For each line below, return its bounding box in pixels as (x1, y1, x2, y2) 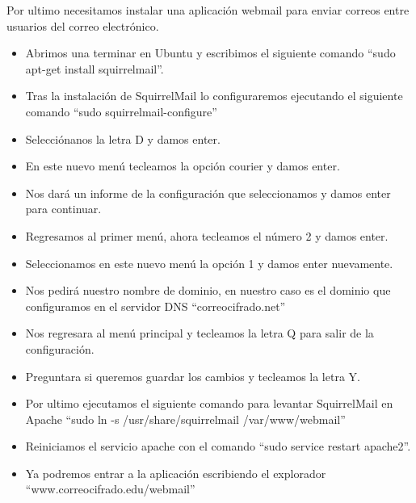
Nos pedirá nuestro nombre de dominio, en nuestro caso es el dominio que (25, 282, 391, 299)
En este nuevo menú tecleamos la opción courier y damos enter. (25, 157, 340, 174)
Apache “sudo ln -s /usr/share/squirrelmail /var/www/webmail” (25, 410, 346, 427)
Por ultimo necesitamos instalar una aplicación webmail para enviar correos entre (6, 2, 410, 18)
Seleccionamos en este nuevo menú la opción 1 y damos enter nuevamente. (25, 254, 393, 271)
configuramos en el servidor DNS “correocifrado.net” (25, 297, 286, 314)
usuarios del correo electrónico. (6, 17, 159, 34)
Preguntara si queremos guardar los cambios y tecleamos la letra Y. (25, 367, 360, 384)
